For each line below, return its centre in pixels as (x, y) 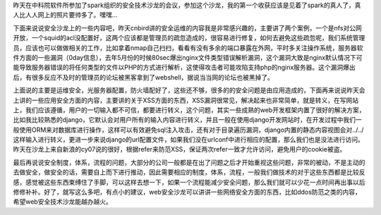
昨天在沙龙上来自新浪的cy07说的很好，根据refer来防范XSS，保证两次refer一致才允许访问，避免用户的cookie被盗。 (180, 149)
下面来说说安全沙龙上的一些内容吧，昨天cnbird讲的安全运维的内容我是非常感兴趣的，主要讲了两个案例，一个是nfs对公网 (188, 27)
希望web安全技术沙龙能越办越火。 (62, 202)
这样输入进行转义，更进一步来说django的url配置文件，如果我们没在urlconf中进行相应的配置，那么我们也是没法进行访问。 (189, 140)
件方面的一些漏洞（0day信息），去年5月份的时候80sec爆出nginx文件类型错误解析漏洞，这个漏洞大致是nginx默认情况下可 (188, 57)
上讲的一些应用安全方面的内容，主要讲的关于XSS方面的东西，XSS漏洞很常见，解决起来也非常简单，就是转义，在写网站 (186, 100)
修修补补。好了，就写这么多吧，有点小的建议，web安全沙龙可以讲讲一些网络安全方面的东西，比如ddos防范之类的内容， (187, 192)
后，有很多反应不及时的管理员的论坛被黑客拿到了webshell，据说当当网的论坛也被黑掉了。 (144, 77)
